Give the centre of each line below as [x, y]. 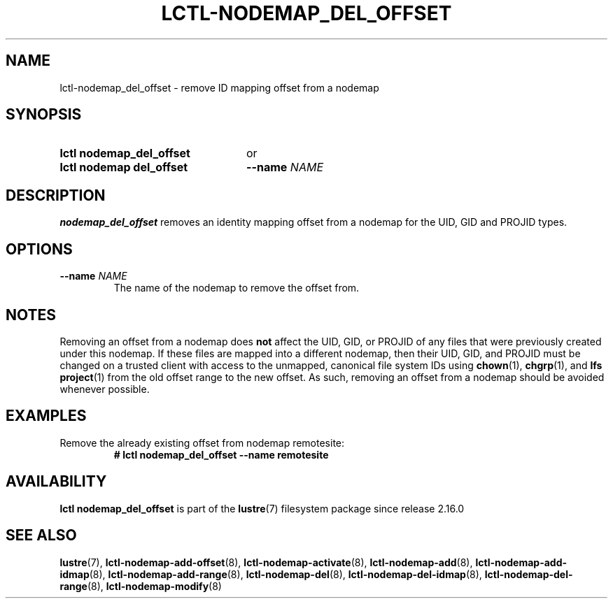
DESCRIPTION [56, 195]
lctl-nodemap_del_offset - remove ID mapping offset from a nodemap [219, 87]
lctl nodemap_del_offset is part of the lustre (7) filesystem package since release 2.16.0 [262, 508]
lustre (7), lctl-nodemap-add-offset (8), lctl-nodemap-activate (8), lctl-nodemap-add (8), [266, 562]
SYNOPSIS [44, 115]
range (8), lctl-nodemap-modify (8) [141, 586]
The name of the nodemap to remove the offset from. [237, 288]
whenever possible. [105, 389]
